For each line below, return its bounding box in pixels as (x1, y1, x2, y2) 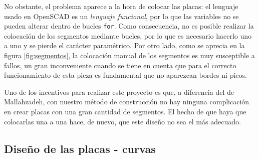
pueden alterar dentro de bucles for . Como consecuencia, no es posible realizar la (4, 21, 254, 31)
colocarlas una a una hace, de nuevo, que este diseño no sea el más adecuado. (4, 116, 241, 126)
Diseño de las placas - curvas (4, 140, 156, 156)
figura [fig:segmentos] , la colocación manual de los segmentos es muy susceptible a (4, 50, 255, 61)
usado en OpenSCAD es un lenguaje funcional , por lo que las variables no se (4, 11, 239, 21)
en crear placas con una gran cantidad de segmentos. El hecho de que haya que (4, 106, 246, 116)
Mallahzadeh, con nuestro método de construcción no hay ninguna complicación (4, 96, 249, 107)
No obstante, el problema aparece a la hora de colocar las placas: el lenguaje (4, 1, 238, 11)
